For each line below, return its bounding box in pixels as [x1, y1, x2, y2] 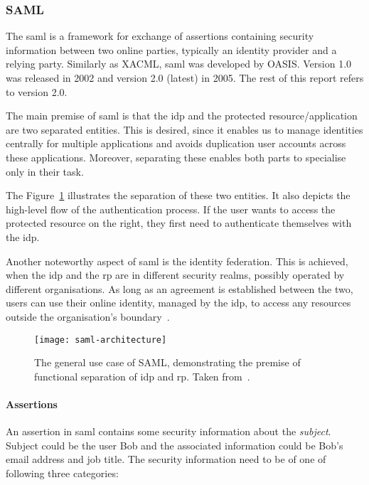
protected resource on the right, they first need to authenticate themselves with [6, 215, 352, 230]
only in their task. [6, 164, 84, 178]
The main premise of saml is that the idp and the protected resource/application [6, 108, 358, 123]
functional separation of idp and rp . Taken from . [34, 368, 250, 383]
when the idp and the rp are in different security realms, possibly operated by [6, 267, 345, 282]
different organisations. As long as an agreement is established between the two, [6, 281, 353, 296]
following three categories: [6, 465, 119, 480]
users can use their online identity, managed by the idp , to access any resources [6, 295, 351, 310]
